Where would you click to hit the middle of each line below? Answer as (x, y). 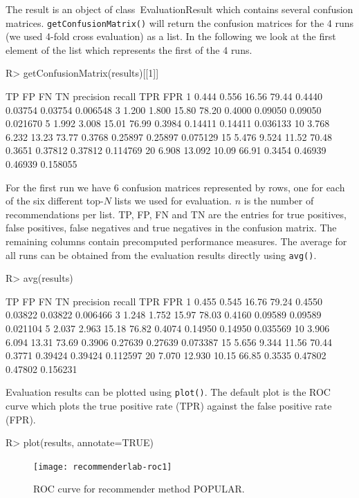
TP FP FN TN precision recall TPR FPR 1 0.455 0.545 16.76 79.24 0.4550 (164, 301)
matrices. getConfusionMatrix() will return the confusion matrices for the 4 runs (180, 22)
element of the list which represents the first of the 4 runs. (129, 49)
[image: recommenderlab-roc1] (103, 467)
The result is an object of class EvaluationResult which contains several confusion (179, 9)
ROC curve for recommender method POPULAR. (139, 489)
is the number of (279, 201)
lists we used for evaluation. (173, 201)
